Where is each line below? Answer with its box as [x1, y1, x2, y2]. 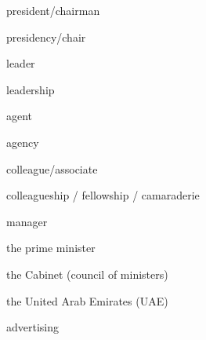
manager [6, 213, 48, 229]
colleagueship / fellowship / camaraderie [6, 187, 200, 203]
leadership [6, 81, 55, 97]
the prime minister [6, 239, 96, 256]
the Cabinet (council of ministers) [6, 265, 168, 282]
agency [6, 133, 39, 150]
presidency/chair [6, 28, 86, 45]
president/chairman [6, 2, 100, 18]
